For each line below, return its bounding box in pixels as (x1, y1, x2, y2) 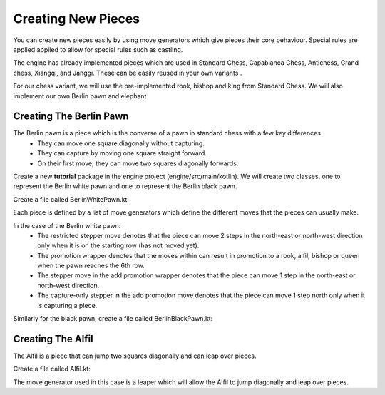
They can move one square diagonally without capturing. (37, 139, 205, 148)
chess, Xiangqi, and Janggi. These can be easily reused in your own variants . (13, 68, 242, 77)
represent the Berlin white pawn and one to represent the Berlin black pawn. (13, 182, 238, 190)
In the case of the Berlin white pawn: (13, 221, 121, 230)
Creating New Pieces (13, 11, 140, 26)
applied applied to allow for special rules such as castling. (13, 45, 183, 53)
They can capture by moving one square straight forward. (37, 149, 207, 158)
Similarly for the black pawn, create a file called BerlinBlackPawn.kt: (13, 314, 213, 323)
